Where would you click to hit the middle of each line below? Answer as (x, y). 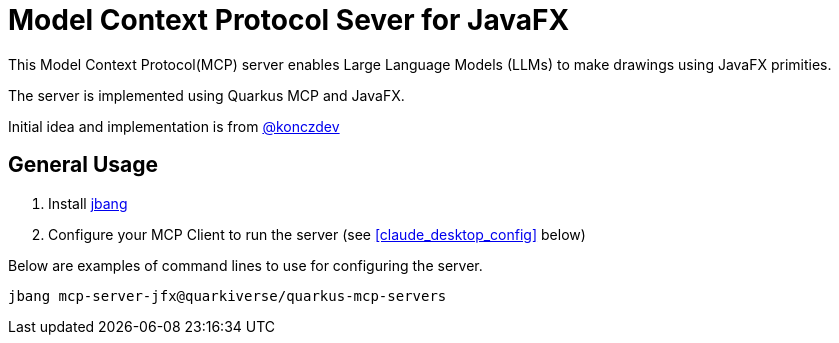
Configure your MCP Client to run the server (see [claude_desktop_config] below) (317, 234)
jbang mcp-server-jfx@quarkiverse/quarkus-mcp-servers (227, 295)
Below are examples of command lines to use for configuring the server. (245, 265)
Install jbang (88, 203)
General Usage (83, 165)
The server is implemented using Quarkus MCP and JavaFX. (206, 95)
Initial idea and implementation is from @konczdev (174, 126)
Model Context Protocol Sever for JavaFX (289, 20)
